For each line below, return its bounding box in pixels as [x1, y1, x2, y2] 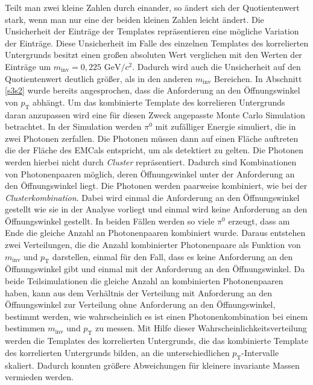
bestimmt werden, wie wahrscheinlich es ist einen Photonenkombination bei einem [5, 310, 308, 322]
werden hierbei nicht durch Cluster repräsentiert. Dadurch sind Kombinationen [5, 155, 297, 168]
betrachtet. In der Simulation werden [5, 120, 142, 133]
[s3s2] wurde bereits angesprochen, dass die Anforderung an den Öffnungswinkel [5, 84, 300, 97]
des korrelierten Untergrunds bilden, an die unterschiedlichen [5, 346, 230, 358]
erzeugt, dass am [228, 214, 290, 227]
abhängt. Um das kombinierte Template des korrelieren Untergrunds [33, 95, 285, 108]
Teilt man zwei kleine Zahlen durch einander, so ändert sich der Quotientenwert [5, 1, 300, 13]
